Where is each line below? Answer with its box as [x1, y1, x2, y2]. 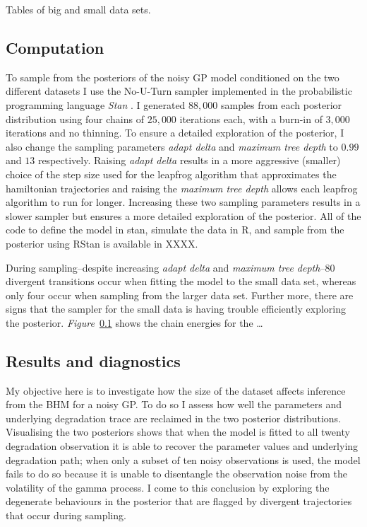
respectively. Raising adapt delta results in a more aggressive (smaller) [37, 153, 341, 168]
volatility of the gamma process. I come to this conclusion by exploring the [6, 480, 330, 494]
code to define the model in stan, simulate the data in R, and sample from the [6, 222, 344, 237]
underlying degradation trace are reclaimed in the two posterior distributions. [6, 410, 342, 425]
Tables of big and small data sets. [6, 2, 151, 16]
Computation [6, 36, 104, 58]
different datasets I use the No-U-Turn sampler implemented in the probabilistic [6, 83, 352, 98]
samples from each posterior [220, 97, 342, 112]
